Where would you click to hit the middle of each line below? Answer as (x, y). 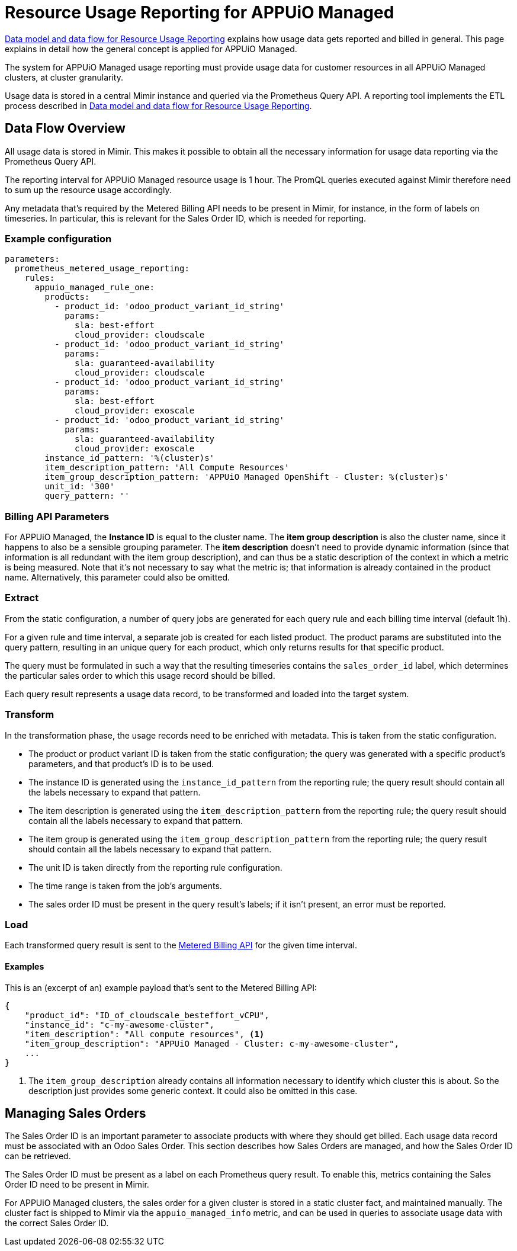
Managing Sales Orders (76, 1113)
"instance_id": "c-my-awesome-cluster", (120, 1024)
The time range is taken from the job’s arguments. (125, 886)
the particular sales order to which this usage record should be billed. (140, 675)
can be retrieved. (38, 1156)
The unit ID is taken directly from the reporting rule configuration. (155, 867)
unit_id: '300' (80, 487)
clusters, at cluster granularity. (64, 77)
